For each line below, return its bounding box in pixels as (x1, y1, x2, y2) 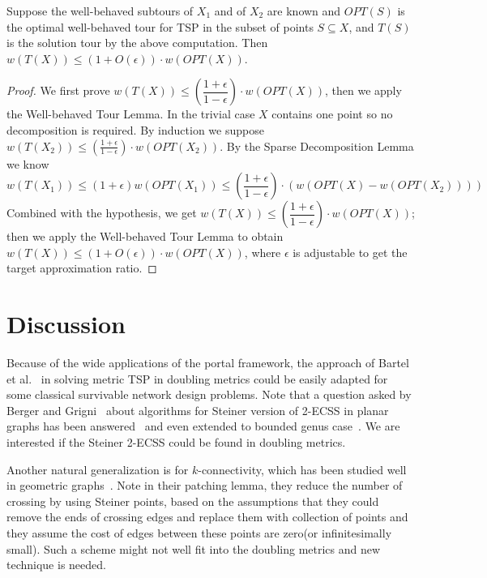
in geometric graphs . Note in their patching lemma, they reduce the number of (6, 477, 403, 494)
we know (6, 155, 49, 172)
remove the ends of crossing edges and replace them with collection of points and (6, 508, 408, 525)
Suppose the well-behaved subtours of (6, 2, 194, 19)
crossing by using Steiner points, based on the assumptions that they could (6, 492, 379, 509)
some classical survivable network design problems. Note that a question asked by (6, 386, 412, 403)
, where (244, 243, 281, 260)
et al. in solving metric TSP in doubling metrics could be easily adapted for (6, 370, 388, 387)
